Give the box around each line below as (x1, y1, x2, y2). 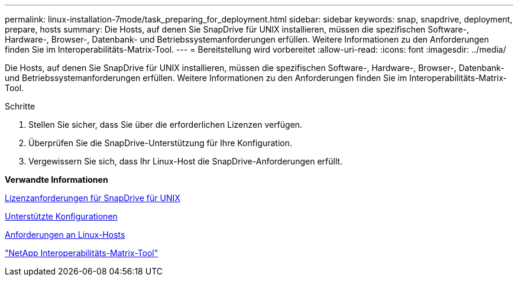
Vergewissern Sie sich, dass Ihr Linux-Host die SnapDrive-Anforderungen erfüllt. (28, 156, 343, 166)
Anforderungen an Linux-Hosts (5, 230, 125, 240)
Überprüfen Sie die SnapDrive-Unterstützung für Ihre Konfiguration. (28, 138, 293, 148)
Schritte (5, 101, 35, 111)
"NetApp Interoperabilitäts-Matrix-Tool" (5, 248, 158, 258)
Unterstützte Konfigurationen (5, 211, 118, 221)
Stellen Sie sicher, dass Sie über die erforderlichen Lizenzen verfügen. (28, 119, 303, 130)
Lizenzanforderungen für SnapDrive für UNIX (5, 193, 180, 203)
